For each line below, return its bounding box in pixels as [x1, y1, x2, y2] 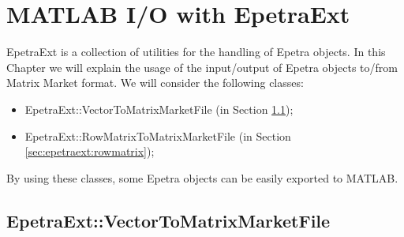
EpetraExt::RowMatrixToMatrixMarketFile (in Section [24, 127, 291, 144]
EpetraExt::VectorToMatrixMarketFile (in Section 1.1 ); [24, 100, 294, 117]
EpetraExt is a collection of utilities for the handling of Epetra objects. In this [6, 43, 386, 60]
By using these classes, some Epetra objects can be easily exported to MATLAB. [6, 169, 398, 186]
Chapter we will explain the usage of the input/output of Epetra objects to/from [6, 58, 398, 75]
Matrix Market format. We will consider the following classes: [6, 74, 304, 91]
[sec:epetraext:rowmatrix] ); [24, 143, 155, 160]
